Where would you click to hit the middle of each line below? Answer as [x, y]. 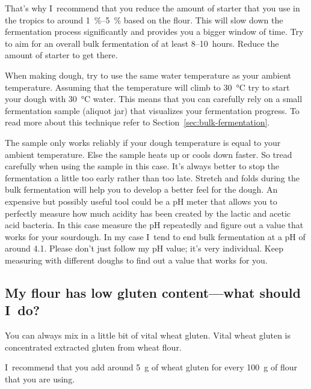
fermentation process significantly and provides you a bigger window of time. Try [154, 32]
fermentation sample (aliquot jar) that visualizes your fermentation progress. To [152, 110]
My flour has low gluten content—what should [153, 292]
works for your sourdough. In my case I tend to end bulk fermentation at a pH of [155, 236]
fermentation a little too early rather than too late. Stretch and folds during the [152, 177]
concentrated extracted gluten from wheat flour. [93, 347]
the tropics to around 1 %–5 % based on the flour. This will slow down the [144, 20]
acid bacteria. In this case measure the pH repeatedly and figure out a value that [154, 225]
